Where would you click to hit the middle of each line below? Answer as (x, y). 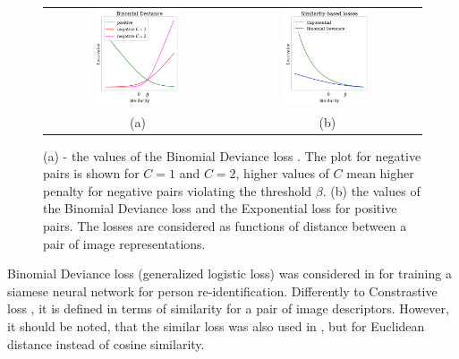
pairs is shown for (91, 173)
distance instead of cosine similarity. (106, 343)
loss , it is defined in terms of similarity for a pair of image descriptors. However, (228, 308)
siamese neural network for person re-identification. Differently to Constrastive (222, 291)
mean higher (380, 173)
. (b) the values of (371, 190)
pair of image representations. (124, 243)
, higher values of (282, 173)
